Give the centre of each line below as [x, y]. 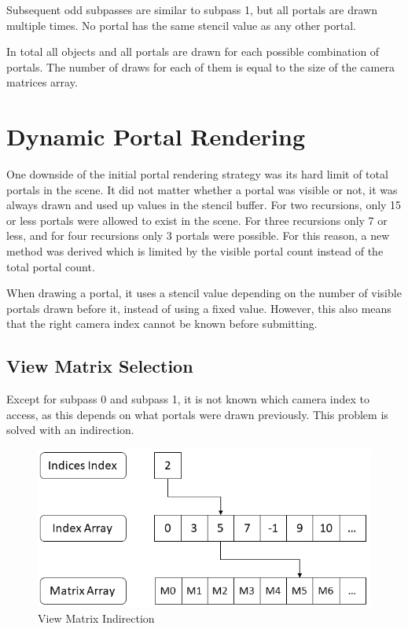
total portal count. [51, 266]
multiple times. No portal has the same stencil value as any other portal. [181, 25]
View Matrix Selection [100, 366]
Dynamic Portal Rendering [156, 136]
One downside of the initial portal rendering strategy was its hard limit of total [197, 174]
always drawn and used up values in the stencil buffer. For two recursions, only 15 [204, 205]
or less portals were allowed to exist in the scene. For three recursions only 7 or [197, 220]
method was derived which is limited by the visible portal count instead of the [195, 251]
